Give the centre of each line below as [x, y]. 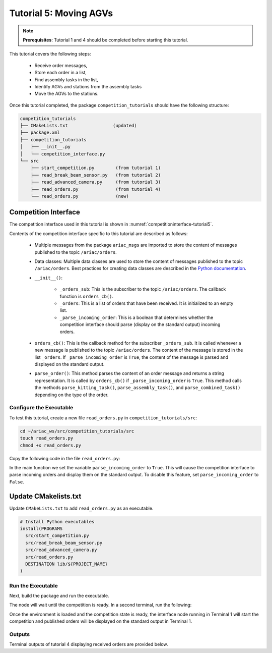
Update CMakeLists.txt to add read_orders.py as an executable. [81, 508]
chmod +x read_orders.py [51, 445]
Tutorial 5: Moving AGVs [61, 13]
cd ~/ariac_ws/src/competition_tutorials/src [77, 431]
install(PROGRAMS [41, 529]
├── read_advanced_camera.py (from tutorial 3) [96, 182]
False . [17, 481]
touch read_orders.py [47, 438]
